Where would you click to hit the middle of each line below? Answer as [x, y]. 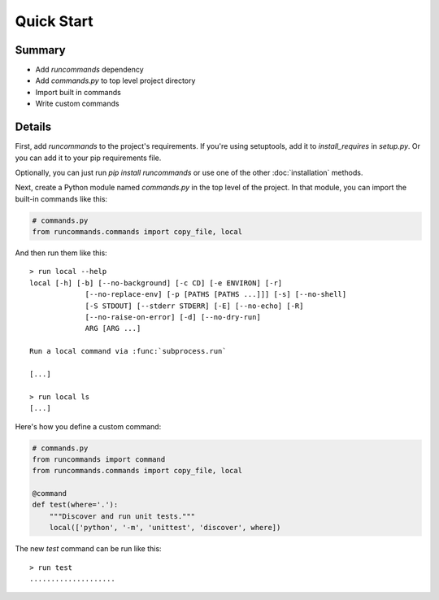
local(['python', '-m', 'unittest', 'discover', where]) [165, 528]
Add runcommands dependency [89, 70]
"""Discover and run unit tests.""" [122, 516]
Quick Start [54, 21]
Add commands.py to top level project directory [115, 80]
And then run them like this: [61, 253]
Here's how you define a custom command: [88, 426]
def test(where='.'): [75, 505]
